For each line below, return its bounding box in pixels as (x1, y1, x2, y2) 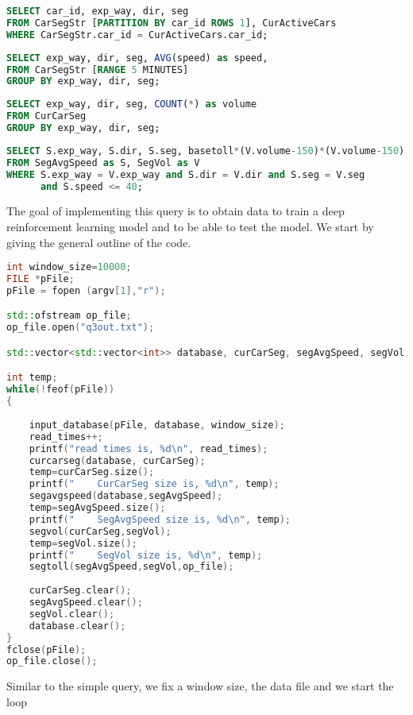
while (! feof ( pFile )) (6, 384, 115, 396)
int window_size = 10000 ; (6, 261, 132, 273)
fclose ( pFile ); (6, 643, 87, 655)
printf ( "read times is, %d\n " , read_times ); (29, 443, 268, 454)
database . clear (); (29, 620, 126, 632)
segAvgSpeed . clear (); (29, 597, 143, 608)
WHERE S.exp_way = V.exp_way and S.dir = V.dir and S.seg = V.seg (6, 168, 365, 180)
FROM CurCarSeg (6, 110, 87, 122)
